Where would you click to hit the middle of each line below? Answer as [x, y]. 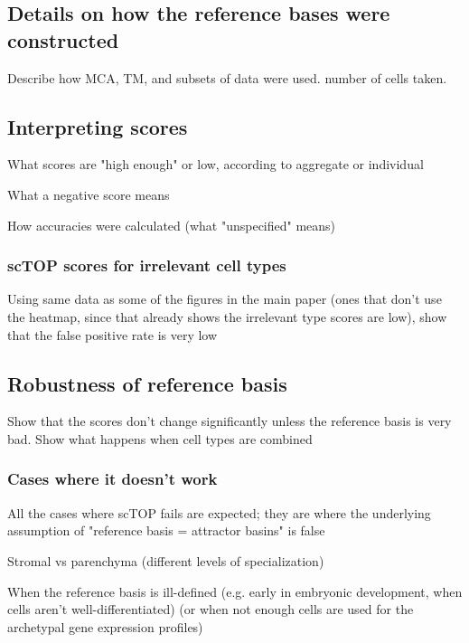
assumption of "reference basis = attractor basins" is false [166, 530]
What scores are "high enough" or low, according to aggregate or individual [216, 164]
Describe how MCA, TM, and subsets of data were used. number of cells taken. [227, 77]
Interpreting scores [98, 126]
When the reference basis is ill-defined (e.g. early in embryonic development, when [235, 591]
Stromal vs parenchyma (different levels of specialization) [166, 560]
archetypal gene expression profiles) [105, 626]
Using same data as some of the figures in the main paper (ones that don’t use [225, 299]
